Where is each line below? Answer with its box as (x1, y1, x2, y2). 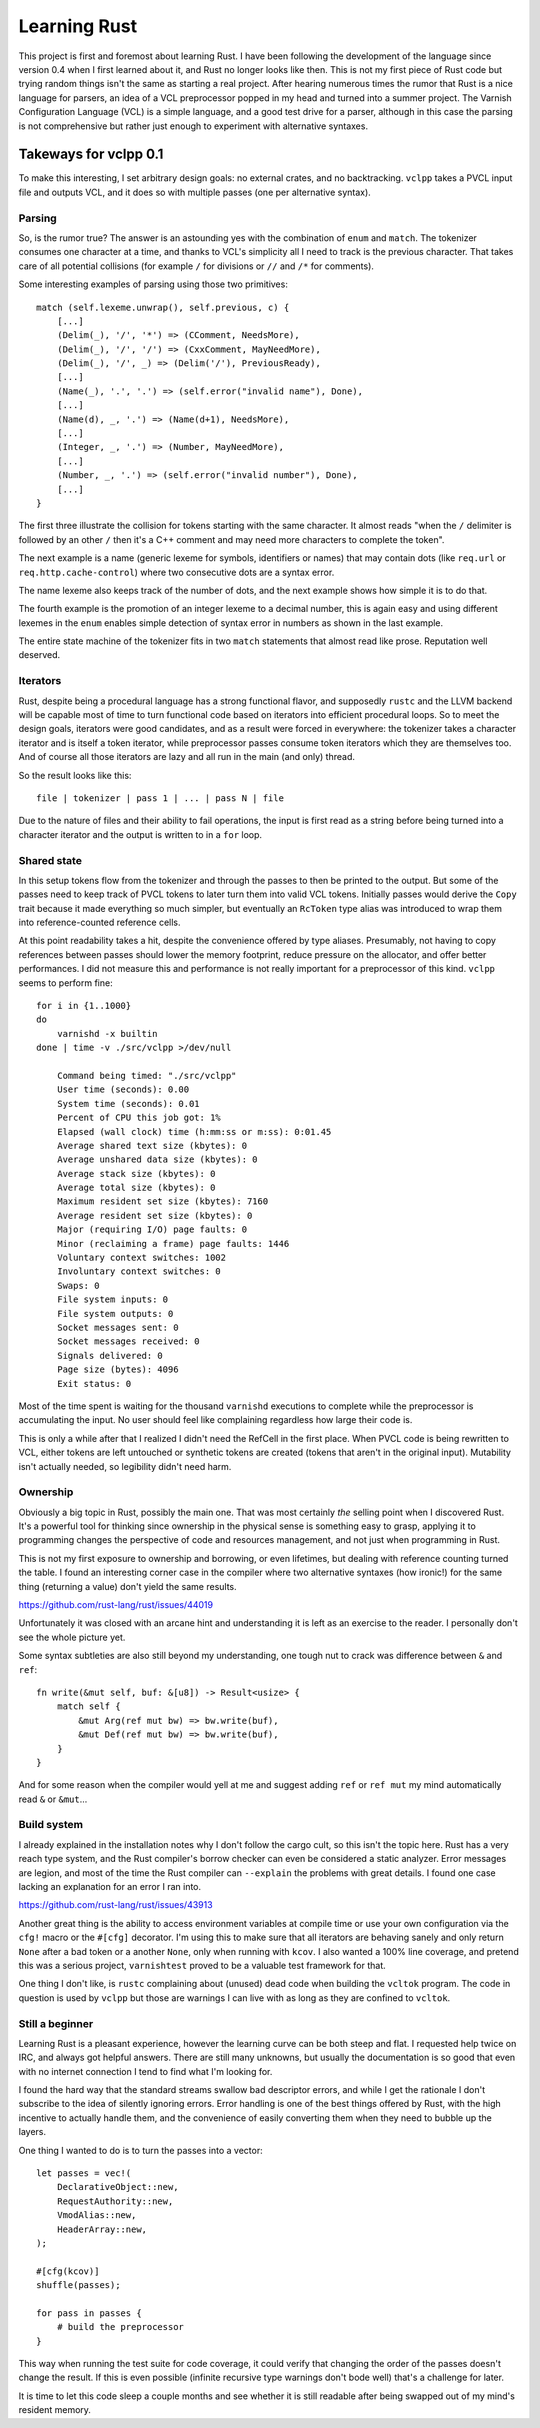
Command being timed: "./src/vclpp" (56, 1070, 237, 1081)
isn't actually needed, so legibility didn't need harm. (18, 1460, 232, 1472)
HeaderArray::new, (56, 2223, 148, 2235)
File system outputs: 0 (56, 1308, 174, 1319)
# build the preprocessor (56, 2321, 185, 2333)
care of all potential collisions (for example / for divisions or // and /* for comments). (18, 260, 375, 272)
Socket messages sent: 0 (56, 1322, 179, 1333)
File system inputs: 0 (56, 1294, 169, 1305)
